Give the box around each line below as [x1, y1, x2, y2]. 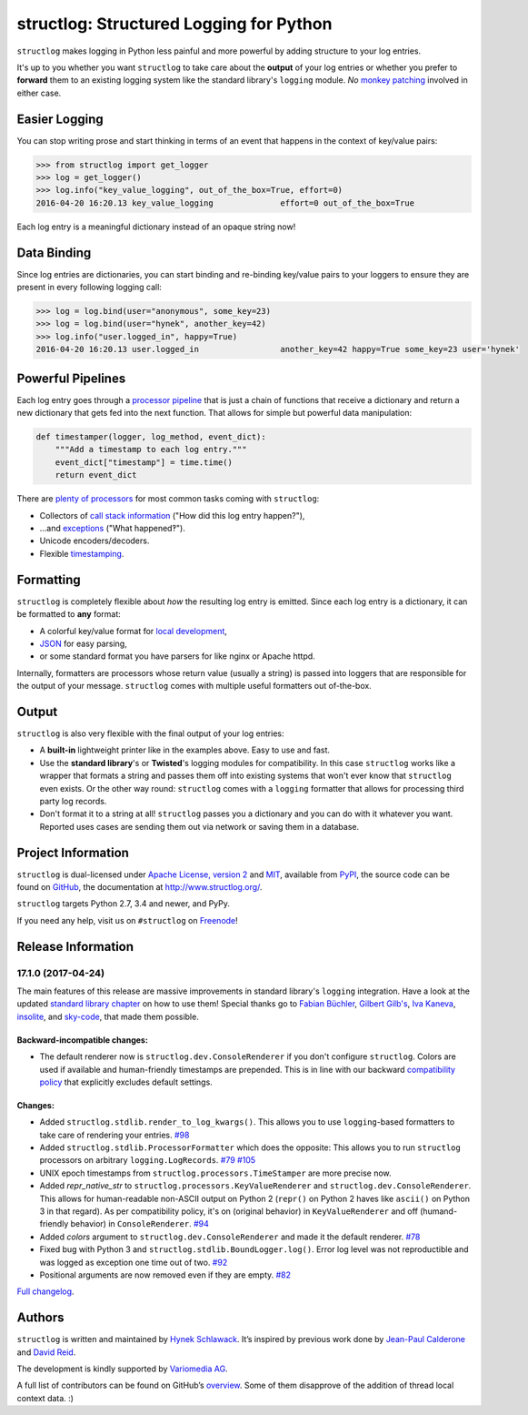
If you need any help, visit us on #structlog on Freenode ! [16, 915, 238, 925]
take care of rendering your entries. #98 [39, 1129, 190, 1140]
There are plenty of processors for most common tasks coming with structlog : [16, 493, 320, 504]
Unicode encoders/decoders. [39, 535, 150, 546]
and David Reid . [16, 1347, 76, 1358]
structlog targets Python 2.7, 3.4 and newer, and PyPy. [16, 898, 231, 909]
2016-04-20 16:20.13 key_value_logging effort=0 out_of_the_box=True [35, 197, 415, 208]
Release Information [16, 938, 134, 955]
